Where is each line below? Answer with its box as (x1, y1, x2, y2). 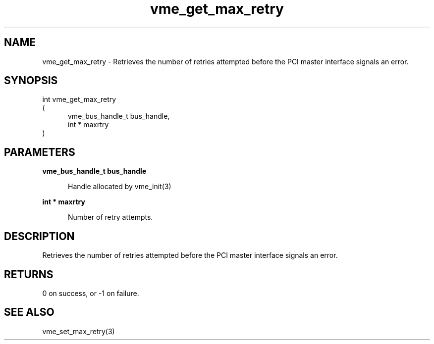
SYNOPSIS (4, 74, 58, 87)
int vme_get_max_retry (42, 95, 116, 104)
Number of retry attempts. (68, 213, 153, 222)
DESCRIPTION (4, 230, 75, 243)
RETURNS (4, 268, 54, 281)
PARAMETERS (4, 146, 75, 158)
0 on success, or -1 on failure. (42, 289, 139, 297)
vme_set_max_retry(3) (42, 327, 115, 336)
